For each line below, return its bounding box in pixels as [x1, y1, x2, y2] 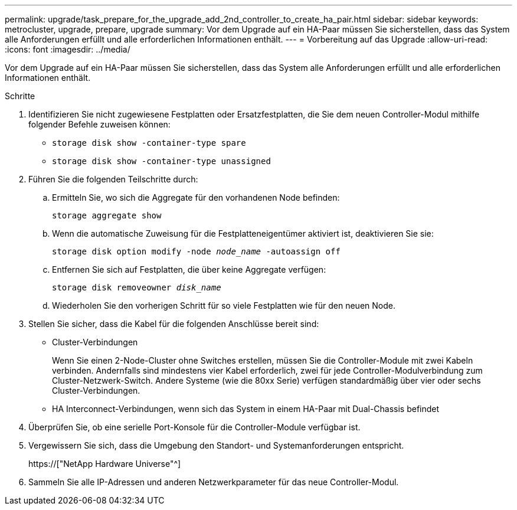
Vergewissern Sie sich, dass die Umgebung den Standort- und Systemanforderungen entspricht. [28, 440, 404, 450]
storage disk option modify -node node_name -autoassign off [52, 247, 341, 256]
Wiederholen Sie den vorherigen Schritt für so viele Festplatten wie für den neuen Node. [52, 300, 395, 310]
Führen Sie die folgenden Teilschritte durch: [28, 174, 198, 184]
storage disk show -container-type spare [52, 138, 246, 148]
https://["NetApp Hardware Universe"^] [28, 459, 181, 469]
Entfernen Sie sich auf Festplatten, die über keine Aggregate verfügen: [52, 264, 326, 274]
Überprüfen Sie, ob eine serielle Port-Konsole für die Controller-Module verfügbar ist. [28, 422, 361, 432]
